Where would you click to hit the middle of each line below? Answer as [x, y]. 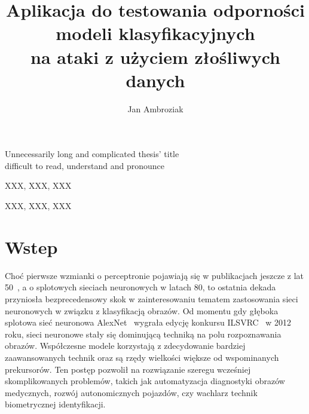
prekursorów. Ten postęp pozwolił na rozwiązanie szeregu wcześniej [128, 369]
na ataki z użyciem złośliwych [155, 56]
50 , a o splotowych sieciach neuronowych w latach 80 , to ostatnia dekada [140, 287]
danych [155, 80]
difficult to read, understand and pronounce [85, 165]
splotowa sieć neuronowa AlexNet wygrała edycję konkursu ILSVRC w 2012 [148, 322]
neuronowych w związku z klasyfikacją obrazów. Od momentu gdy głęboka [142, 310]
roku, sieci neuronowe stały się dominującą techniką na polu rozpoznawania [143, 334]
